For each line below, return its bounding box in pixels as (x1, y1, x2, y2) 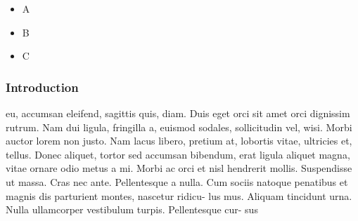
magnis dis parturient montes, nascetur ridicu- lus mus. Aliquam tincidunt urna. (6, 188, 352, 203)
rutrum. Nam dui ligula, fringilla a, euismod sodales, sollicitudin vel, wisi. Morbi (6, 119, 352, 134)
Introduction (6, 78, 79, 95)
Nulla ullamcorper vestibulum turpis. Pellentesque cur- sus (6, 202, 258, 217)
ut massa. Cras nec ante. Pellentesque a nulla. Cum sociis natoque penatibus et (6, 174, 348, 189)
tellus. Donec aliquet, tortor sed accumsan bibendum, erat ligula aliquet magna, (6, 147, 350, 161)
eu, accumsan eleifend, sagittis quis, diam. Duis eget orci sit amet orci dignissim (6, 106, 350, 120)
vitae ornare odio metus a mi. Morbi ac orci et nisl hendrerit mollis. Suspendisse (6, 161, 352, 175)
